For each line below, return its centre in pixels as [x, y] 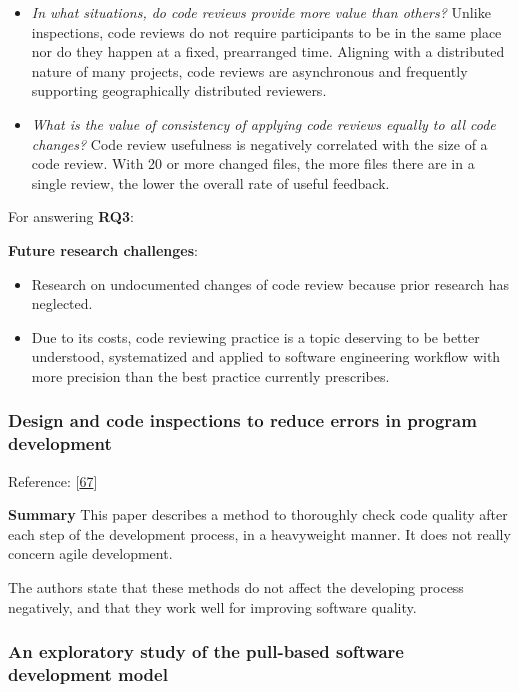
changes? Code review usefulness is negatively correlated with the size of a [259, 143]
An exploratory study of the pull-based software [206, 651]
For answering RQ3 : [71, 216]
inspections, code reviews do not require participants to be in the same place [266, 31]
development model [88, 674]
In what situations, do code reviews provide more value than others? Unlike [261, 12]
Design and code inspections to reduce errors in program [242, 420]
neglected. [62, 303]
